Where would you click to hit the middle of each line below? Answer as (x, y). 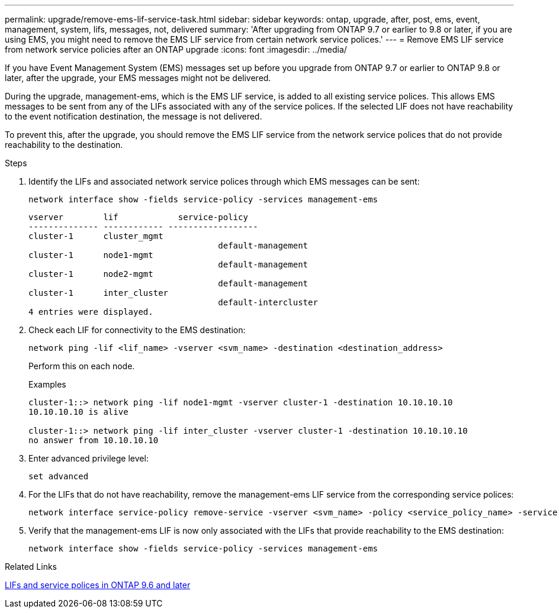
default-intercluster (268, 302)
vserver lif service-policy (138, 217)
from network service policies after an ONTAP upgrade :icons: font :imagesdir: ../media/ (176, 49)
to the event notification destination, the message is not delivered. (134, 116)
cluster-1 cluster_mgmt (96, 236)
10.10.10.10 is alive (78, 412)
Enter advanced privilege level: (89, 458)
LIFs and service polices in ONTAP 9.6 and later (98, 585)
